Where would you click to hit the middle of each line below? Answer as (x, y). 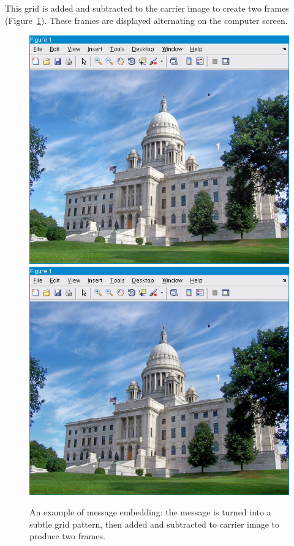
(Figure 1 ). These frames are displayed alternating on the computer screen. (146, 20)
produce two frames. (67, 536)
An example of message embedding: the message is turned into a (150, 512)
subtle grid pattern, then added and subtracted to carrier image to (154, 524)
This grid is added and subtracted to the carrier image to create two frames (147, 8)
